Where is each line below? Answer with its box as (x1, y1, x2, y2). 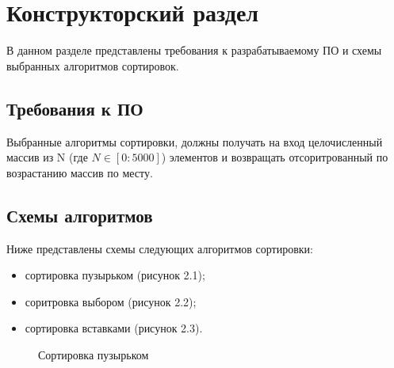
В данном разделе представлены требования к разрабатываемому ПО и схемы (6, 42, 382, 59)
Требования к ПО (6, 96, 143, 120)
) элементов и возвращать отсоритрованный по (161, 149, 388, 165)
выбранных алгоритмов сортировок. (6, 57, 179, 74)
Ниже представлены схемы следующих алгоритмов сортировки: (6, 240, 313, 256)
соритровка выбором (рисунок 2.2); (25, 293, 197, 309)
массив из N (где (6, 149, 88, 165)
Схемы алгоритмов (6, 203, 153, 227)
